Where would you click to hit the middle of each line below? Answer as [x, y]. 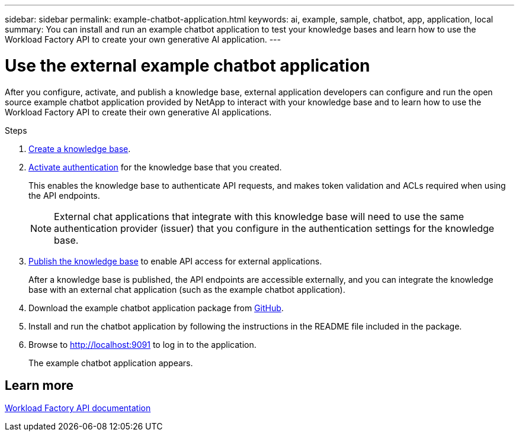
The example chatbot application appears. [111, 363]
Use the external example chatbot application [188, 65]
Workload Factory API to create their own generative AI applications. [138, 112]
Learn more [39, 385]
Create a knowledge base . [80, 148]
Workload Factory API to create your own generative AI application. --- [143, 39]
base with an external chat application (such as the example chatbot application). [187, 289]
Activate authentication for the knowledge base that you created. [155, 167]
